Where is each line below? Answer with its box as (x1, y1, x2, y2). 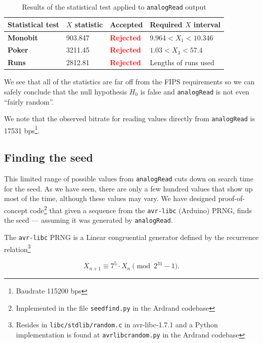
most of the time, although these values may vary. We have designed (4, 193, 216, 204)
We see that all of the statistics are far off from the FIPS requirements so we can (4, 76, 255, 87)
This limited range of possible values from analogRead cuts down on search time (4, 173, 253, 184)
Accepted (110, 19, 143, 29)
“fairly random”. (4, 96, 54, 107)
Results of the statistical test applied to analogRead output (22, 2, 206, 12)
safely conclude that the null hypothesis (4, 86, 127, 96)
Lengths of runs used (150, 57, 214, 68)
